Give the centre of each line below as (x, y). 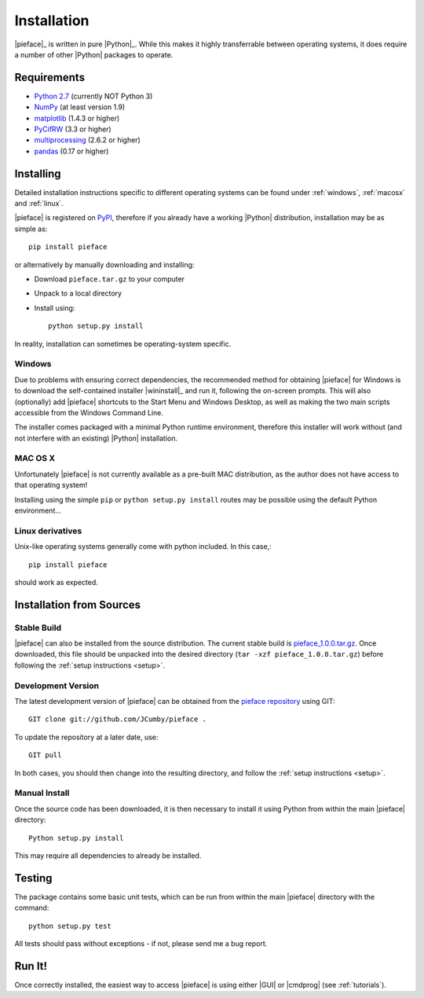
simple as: (31, 229)
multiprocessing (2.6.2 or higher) (87, 140)
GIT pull (45, 755)
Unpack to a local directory (78, 293)
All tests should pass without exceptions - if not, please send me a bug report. (141, 943)
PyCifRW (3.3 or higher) (73, 129)
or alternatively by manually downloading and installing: (104, 264)
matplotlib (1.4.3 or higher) (77, 118)
